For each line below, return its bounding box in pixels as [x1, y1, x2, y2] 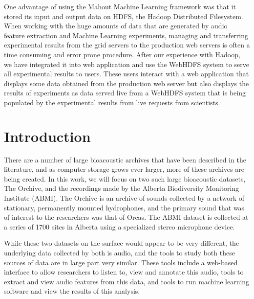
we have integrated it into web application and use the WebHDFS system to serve [4, 59, 250, 69]
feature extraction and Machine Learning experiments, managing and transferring [4, 30, 249, 40]
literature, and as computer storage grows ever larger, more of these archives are [4, 164, 244, 174]
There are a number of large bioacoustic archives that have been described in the [4, 154, 246, 164]
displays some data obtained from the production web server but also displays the [4, 78, 249, 88]
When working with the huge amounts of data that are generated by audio [4, 21, 228, 31]
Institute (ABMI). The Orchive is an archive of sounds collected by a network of [4, 193, 245, 203]
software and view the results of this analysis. [4, 286, 140, 296]
